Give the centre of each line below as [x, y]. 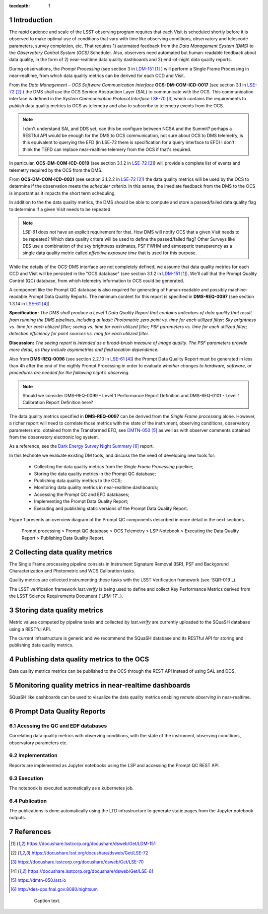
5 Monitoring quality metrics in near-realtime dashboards [100, 685]
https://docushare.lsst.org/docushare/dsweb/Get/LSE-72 [90, 853]
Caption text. [47, 901]
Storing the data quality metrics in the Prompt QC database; [95, 474]
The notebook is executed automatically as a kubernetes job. [71, 788]
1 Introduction [31, 20]
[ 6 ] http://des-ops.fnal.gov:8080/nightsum [54, 889]
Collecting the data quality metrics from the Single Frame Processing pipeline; [114, 467]
